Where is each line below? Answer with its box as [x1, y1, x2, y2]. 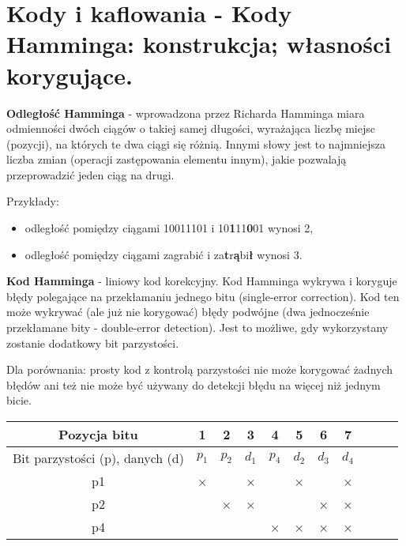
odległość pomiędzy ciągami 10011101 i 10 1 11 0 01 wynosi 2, [24, 220, 314, 236]
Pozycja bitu [58, 425, 138, 443]
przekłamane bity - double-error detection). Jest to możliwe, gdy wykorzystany [6, 319, 389, 336]
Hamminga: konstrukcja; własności [6, 28, 392, 60]
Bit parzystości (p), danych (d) [13, 449, 184, 467]
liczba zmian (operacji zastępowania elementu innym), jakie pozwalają [6, 151, 347, 168]
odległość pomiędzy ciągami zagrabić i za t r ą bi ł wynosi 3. [24, 246, 303, 262]
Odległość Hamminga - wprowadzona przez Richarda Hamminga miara [6, 104, 365, 121]
